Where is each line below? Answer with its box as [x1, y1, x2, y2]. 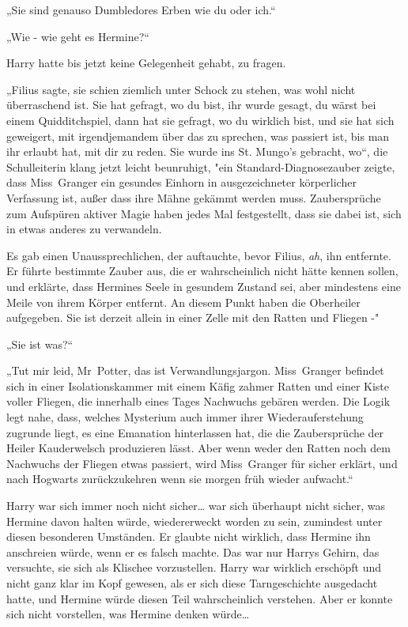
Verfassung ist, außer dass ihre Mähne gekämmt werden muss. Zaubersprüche [6, 189, 381, 206]
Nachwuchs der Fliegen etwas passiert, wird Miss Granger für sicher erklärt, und [6, 455, 398, 471]
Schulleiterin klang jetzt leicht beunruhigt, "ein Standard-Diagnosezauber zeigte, [6, 158, 395, 175]
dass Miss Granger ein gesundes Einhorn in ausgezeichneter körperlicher [6, 174, 357, 191]
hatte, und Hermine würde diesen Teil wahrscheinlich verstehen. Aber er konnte [6, 590, 393, 606]
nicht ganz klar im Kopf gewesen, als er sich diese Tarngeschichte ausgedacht [6, 575, 378, 591]
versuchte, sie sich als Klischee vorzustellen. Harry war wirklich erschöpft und [6, 559, 382, 576]
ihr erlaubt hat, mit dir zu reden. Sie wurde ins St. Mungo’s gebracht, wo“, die [6, 143, 388, 160]
